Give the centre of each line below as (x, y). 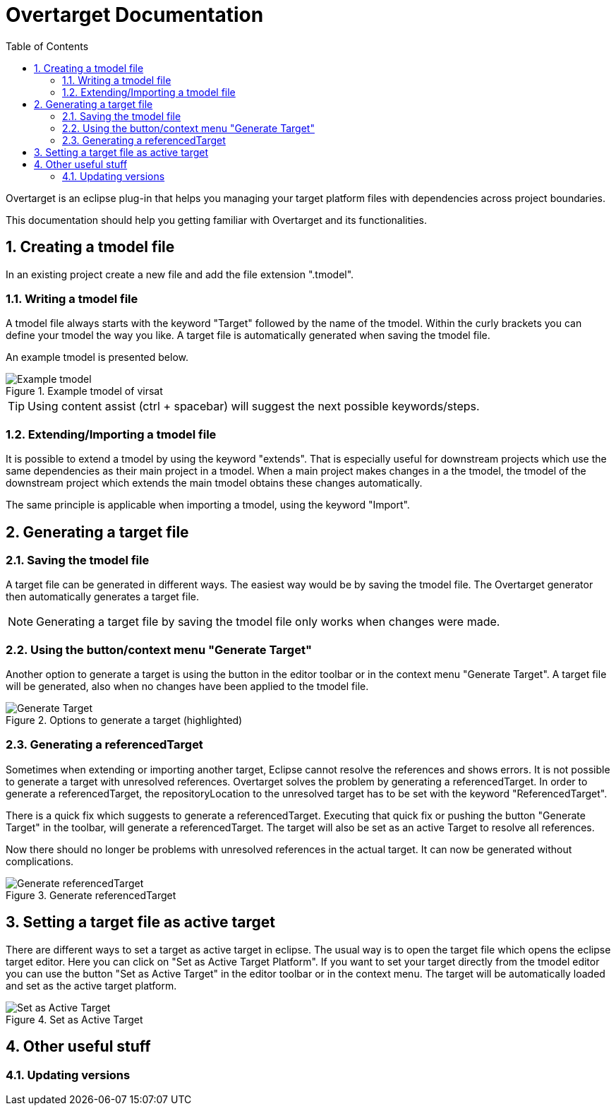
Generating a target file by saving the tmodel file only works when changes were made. (268, 622)
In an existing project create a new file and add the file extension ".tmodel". (180, 274)
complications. (40, 861)
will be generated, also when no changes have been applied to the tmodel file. (187, 687)
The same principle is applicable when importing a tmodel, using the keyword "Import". (208, 505)
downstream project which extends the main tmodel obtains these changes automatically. (214, 483)
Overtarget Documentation (135, 15)
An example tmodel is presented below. (97, 357)
